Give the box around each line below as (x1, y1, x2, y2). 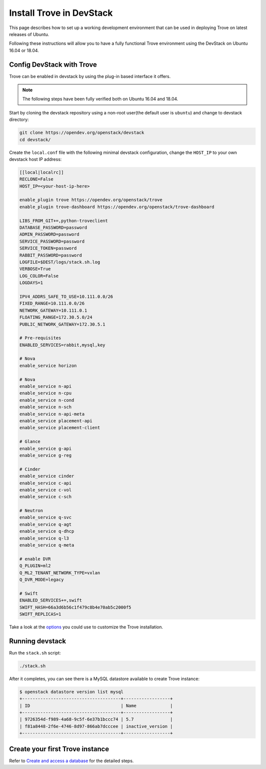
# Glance (19, 439, 41, 444)
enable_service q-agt (19, 521, 72, 527)
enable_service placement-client (19, 425, 100, 431)
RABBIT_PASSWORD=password (19, 252, 82, 258)
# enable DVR (19, 556, 51, 562)
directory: (9, 116, 29, 123)
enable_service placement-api (19, 418, 93, 424)
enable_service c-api (19, 480, 72, 486)
